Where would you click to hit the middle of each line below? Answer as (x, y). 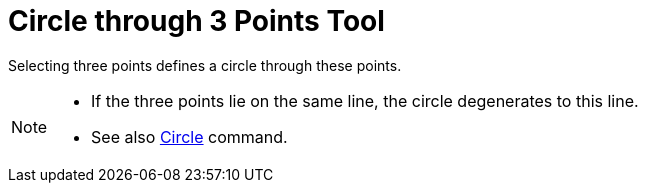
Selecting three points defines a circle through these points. (205, 65)
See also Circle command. (189, 136)
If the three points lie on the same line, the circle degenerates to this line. (365, 100)
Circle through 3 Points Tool (196, 21)
